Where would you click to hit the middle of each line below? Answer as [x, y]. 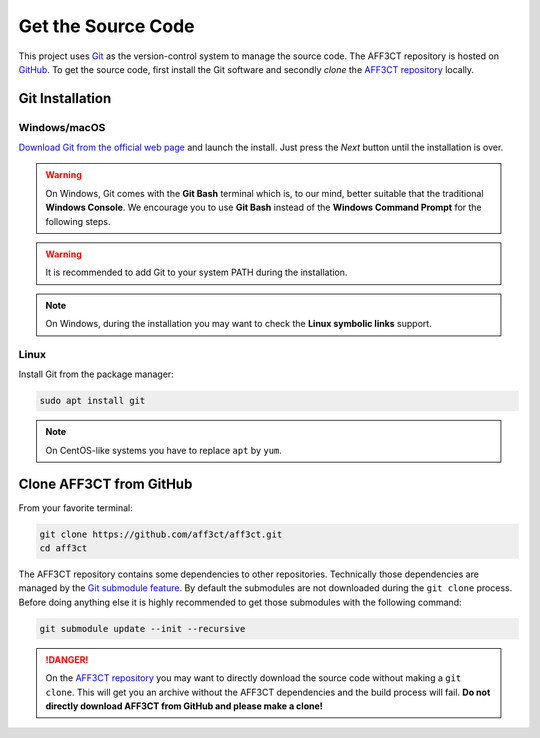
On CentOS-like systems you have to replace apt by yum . [163, 450]
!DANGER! [67, 659]
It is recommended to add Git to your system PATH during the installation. [196, 272]
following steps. [78, 221]
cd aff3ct [63, 548]
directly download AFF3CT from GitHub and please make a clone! [184, 706]
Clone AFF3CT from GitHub [105, 483]
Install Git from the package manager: [96, 374]
